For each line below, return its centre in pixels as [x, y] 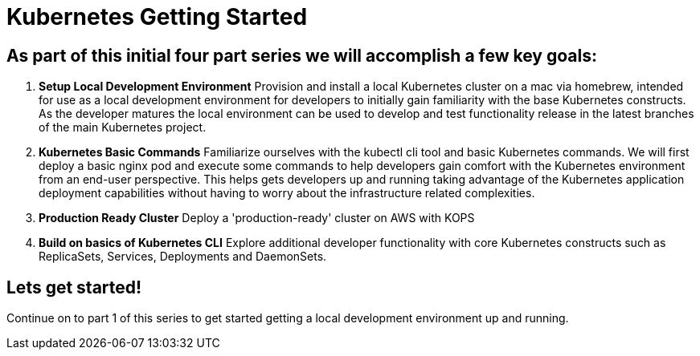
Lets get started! [74, 287]
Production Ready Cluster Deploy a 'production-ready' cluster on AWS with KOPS [257, 218]
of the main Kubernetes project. [123, 127]
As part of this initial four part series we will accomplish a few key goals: [302, 55]
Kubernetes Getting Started [157, 17]
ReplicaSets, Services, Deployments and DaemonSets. [183, 257]
